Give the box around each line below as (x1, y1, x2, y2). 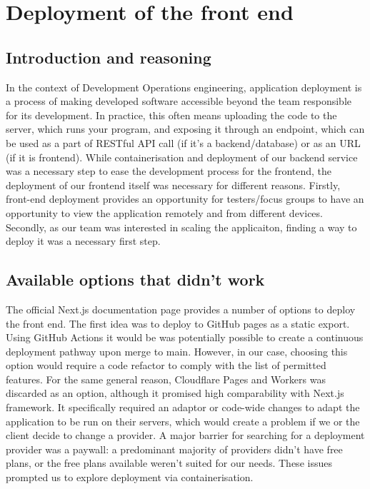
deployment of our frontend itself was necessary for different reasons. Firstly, (6, 177, 341, 192)
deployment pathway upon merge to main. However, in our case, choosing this (6, 343, 348, 358)
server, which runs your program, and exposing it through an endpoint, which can (6, 121, 365, 136)
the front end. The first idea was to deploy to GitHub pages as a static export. (6, 316, 350, 331)
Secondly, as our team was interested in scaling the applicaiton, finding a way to (6, 219, 357, 234)
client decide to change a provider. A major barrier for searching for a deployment (6, 428, 365, 443)
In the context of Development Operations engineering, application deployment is (6, 79, 362, 94)
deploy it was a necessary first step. (6, 233, 161, 248)
